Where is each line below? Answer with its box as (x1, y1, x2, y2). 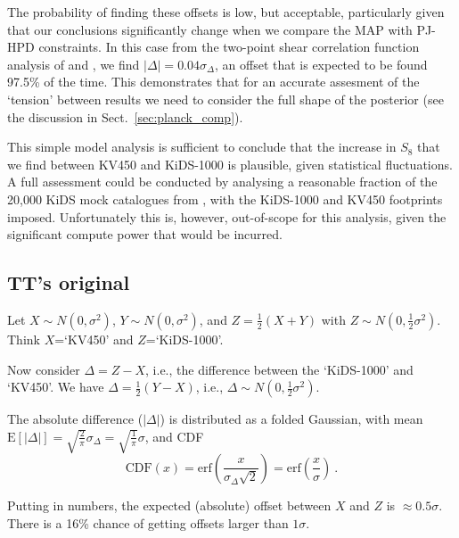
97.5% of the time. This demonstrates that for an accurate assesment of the (7, 72, 420, 91)
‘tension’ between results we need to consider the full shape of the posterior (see (7, 89, 444, 108)
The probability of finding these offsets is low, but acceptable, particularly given (7, 3, 445, 21)
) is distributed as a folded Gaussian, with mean (160, 410, 423, 428)
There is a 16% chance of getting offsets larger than (7, 513, 289, 532)
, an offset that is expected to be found (214, 54, 428, 73)
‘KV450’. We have (7, 377, 104, 396)
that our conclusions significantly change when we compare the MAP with (7, 20, 413, 38)
